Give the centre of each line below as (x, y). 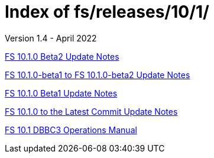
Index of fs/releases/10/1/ (107, 12)
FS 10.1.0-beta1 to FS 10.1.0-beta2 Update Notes (98, 75)
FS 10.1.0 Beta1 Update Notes (61, 93)
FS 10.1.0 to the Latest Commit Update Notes (91, 111)
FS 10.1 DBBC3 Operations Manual (71, 130)
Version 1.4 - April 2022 (51, 38)
